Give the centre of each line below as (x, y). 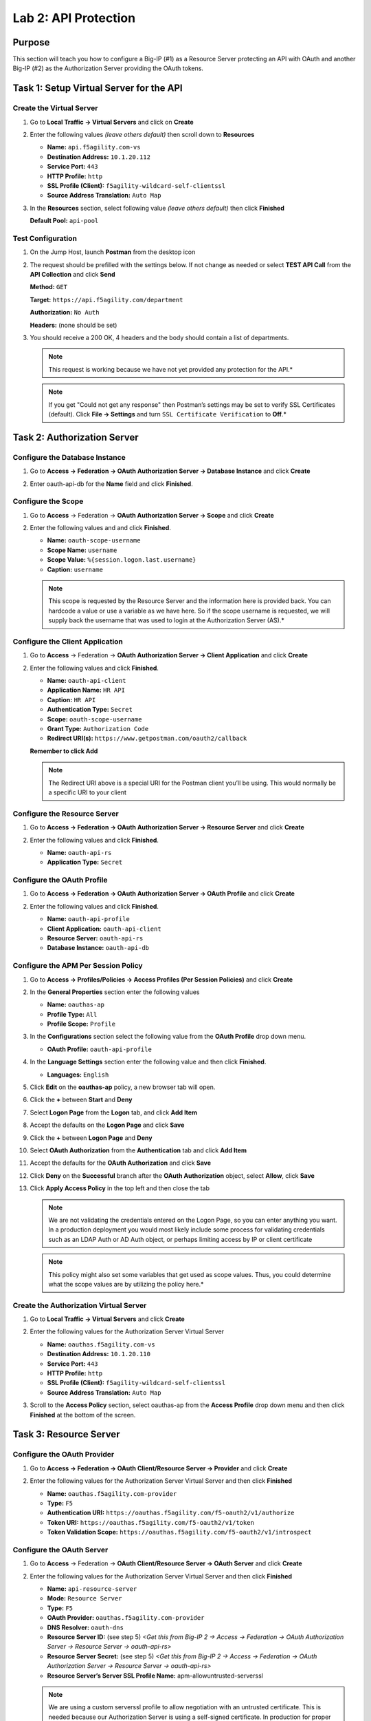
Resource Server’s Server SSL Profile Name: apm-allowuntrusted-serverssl (155, 1676)
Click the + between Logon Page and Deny (91, 1138)
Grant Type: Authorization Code (98, 729)
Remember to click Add (64, 751)
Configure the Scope (48, 501)
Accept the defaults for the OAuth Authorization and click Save (121, 1163)
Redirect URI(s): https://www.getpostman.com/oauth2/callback (147, 738)
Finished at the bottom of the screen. (83, 1415)
